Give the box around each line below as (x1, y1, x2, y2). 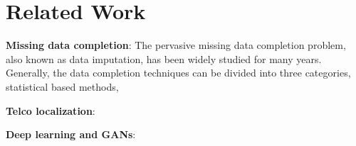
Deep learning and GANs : (6, 127, 136, 142)
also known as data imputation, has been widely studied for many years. (6, 51, 322, 66)
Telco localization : (6, 103, 95, 118)
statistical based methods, (6, 79, 119, 94)
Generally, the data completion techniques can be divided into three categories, (6, 65, 351, 80)
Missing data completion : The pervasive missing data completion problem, (6, 38, 346, 52)
